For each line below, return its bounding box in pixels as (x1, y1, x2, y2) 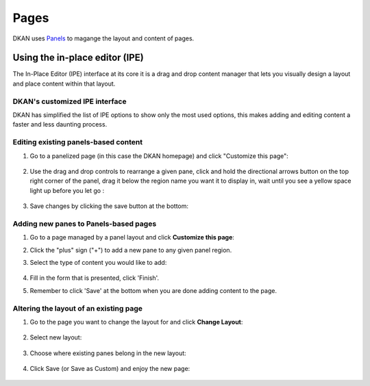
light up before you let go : (29, 186, 105, 194)
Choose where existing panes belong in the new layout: (29, 349, 186, 357)
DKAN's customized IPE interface (12, 96, 127, 106)
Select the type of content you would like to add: (29, 259, 167, 266)
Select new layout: (29, 333, 82, 342)
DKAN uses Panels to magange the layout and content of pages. (12, 34, 195, 42)
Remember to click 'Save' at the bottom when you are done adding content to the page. (29, 286, 277, 294)
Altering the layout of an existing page (12, 303, 143, 313)
